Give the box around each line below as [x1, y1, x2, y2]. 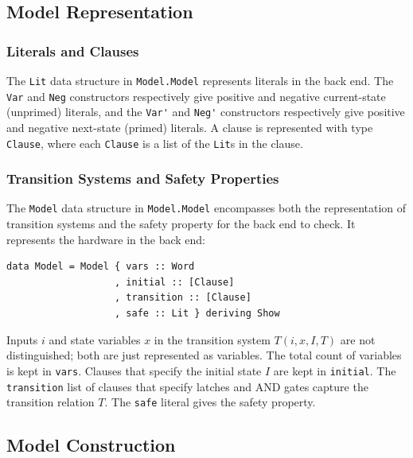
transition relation [6, 394, 95, 410]
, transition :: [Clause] [115, 292, 251, 304]
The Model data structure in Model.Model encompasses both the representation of [6, 200, 407, 216]
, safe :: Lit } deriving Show [115, 308, 280, 320]
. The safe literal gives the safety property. [104, 394, 316, 410]
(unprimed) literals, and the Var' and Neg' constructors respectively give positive [6, 103, 405, 120]
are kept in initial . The [273, 362, 396, 378]
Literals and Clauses [6, 41, 139, 60]
